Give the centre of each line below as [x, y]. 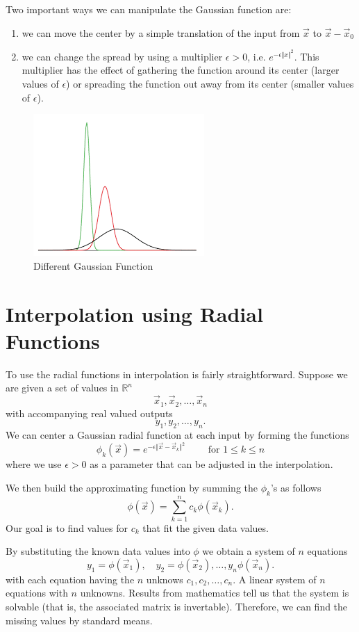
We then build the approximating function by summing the [132, 487]
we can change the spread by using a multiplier [122, 56]
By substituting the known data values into [98, 551]
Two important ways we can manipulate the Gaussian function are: [149, 9]
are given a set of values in [62, 388]
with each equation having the [70, 579]
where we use [34, 464]
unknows [165, 579]
